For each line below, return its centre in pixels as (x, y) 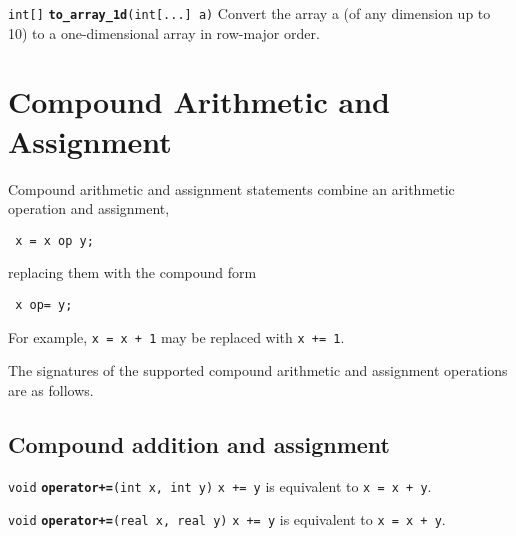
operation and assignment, (89, 208)
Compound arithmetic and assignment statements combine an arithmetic (231, 188)
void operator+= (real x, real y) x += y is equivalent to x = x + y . (227, 519)
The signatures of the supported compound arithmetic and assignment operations (258, 370)
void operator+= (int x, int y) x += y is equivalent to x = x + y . (220, 485)
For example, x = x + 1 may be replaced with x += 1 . (176, 336)
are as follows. (51, 389)
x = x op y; (54, 240)
